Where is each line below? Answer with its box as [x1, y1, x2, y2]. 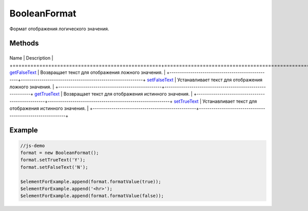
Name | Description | [9, 55, 53, 61]
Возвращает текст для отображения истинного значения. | [63, 91, 192, 97]
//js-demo [20, 143, 45, 148]
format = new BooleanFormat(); [20, 149, 100, 156]
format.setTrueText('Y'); [20, 157, 86, 163]
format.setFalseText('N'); [20, 164, 88, 170]
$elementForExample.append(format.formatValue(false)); [20, 193, 164, 199]
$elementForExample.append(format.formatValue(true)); [20, 179, 161, 184]
